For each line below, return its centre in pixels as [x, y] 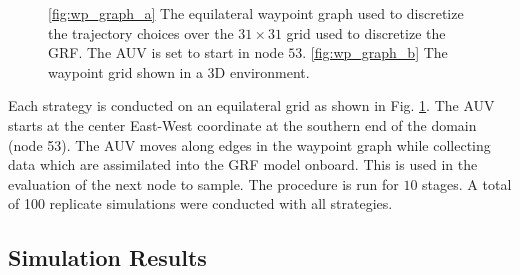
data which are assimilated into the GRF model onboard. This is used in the [243, 164]
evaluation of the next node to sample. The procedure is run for [203, 183]
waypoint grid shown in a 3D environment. [179, 71]
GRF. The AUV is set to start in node [166, 52]
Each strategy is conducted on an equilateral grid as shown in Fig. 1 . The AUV [251, 105]
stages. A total [467, 183]
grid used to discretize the [366, 32]
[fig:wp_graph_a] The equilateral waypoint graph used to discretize [256, 13]
